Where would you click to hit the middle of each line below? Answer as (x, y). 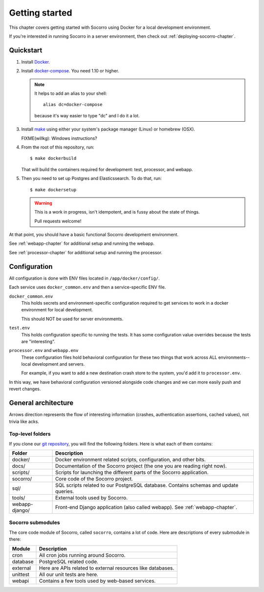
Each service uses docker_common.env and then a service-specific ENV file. (88, 287)
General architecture (41, 403)
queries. (65, 491)
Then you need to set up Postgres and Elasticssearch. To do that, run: (92, 178)
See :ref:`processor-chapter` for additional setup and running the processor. (86, 252)
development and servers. (58, 364)
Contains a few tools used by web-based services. (98, 581)
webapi (21, 581)
